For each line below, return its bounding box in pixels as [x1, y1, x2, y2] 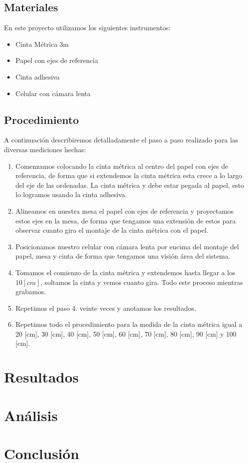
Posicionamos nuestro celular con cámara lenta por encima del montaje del [15, 241, 239, 251]
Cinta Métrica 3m [15, 39, 69, 49]
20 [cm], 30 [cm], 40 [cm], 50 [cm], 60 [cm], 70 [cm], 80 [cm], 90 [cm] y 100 [15, 328, 236, 339]
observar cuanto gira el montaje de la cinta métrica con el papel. [15, 225, 208, 235]
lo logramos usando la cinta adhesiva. [15, 189, 127, 200]
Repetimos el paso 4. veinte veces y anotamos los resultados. [15, 302, 196, 313]
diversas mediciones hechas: [4, 144, 86, 154]
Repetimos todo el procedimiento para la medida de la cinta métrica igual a [15, 319, 243, 329]
